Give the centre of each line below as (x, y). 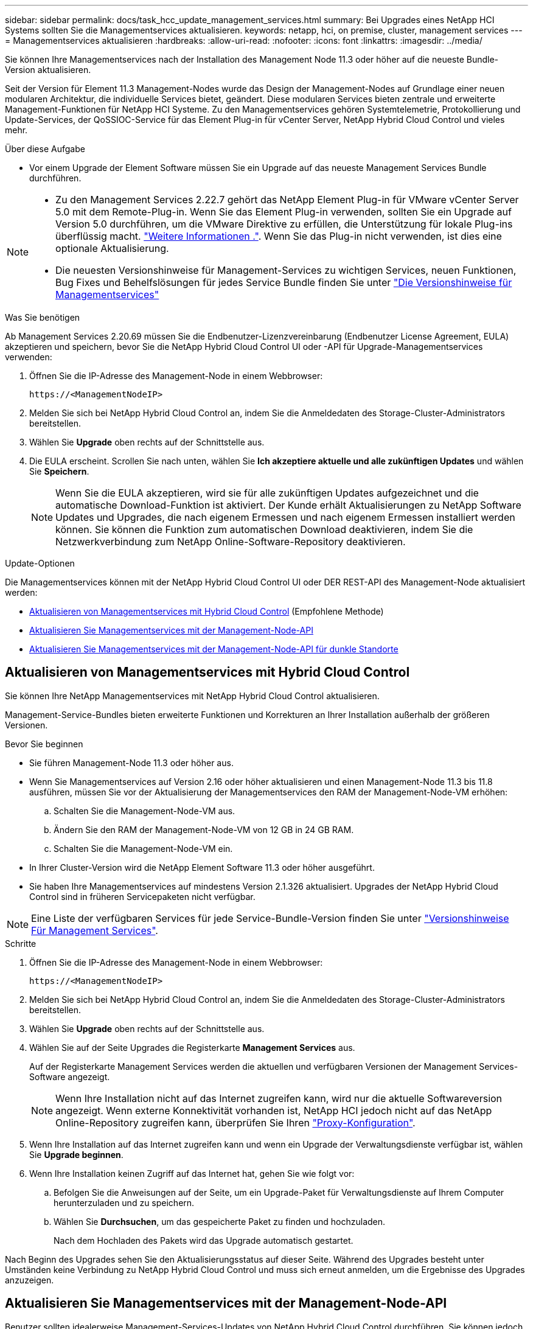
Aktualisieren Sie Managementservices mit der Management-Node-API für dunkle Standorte (214, 649)
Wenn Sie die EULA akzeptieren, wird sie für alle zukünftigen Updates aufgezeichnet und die (267, 493)
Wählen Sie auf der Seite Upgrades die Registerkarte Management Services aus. (192, 1047)
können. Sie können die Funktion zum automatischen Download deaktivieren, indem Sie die (264, 529)
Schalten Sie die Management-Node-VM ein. (143, 848)
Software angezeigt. (70, 1076)
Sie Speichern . (59, 471)
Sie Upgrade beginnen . (76, 1154)
